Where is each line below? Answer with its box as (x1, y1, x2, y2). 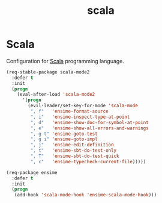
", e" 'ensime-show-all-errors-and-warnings (30, 125, 149, 131)
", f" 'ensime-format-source (30, 108, 109, 114)
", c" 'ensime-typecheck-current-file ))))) (30, 158, 146, 164)
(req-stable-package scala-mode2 (6, 69, 90, 75)
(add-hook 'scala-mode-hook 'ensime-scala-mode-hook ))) (14, 192, 157, 198)
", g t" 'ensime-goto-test (30, 131, 98, 137)
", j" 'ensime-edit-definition (30, 142, 114, 148)
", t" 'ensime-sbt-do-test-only (30, 148, 117, 154)
